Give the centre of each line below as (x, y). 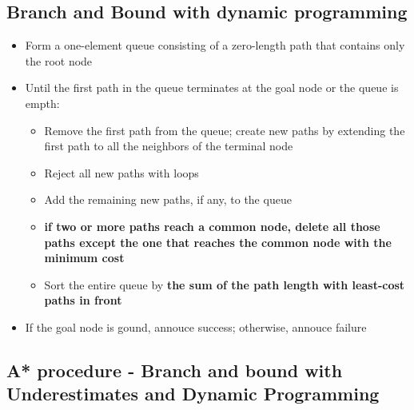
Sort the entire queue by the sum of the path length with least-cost (225, 284)
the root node (59, 60)
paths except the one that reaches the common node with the (218, 242)
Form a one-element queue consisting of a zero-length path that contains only (215, 45)
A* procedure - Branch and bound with (175, 370)
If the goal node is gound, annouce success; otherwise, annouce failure (196, 326)
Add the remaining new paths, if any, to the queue (168, 199)
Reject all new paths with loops (121, 172)
